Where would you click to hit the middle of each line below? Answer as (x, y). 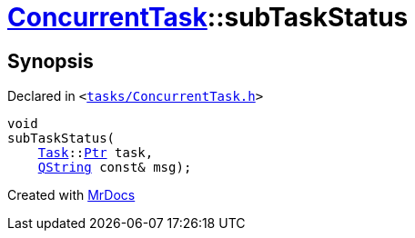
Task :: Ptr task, (96, 153)
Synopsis (51, 61)
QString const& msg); (115, 168)
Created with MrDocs (71, 195)
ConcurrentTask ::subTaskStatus (208, 17)
